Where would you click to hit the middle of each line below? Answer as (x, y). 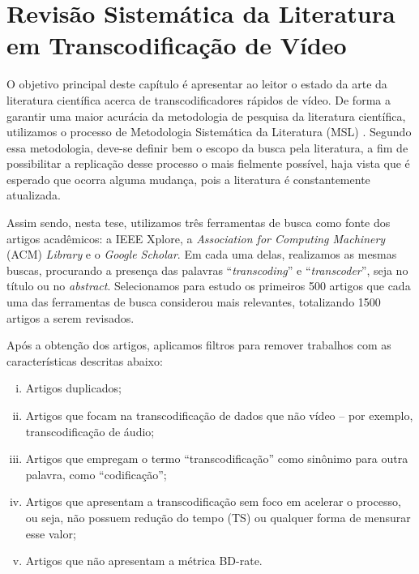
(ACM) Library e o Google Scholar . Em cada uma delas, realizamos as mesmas (202, 254)
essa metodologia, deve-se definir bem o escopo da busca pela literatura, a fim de (207, 147)
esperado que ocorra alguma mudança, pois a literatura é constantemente (188, 179)
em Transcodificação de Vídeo (177, 45)
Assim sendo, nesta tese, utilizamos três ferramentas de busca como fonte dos (199, 223)
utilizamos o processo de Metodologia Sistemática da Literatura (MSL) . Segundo (209, 132)
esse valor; (51, 533)
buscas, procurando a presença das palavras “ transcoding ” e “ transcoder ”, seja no (207, 270)
